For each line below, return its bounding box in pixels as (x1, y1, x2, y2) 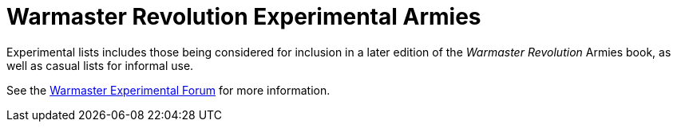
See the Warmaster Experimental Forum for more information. (6, 83, 331, 97)
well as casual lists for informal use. (6, 58, 194, 72)
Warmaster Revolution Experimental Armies (6, 3, 481, 30)
